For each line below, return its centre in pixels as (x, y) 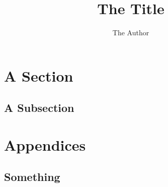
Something (32, 177)
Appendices (45, 144)
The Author (131, 33)
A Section (39, 75)
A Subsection (39, 108)
